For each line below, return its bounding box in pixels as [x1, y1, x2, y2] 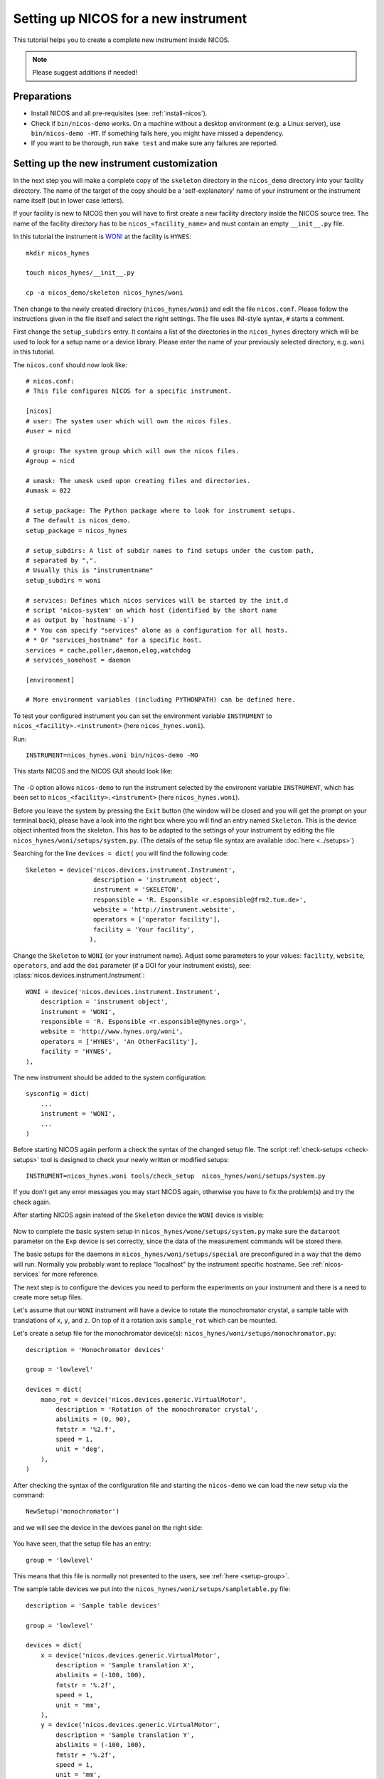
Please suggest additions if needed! [32, 68, 138, 77]
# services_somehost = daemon [26, 655, 132, 664]
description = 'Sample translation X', [55, 1662, 195, 1669]
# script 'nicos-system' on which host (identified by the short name [26, 606, 277, 614]
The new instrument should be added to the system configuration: [13, 1073, 208, 1082]
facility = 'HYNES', [40, 1047, 112, 1056]
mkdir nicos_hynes [26, 249, 90, 257]
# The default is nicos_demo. [26, 517, 132, 524]
